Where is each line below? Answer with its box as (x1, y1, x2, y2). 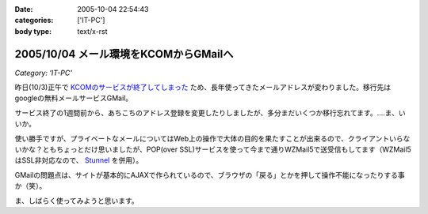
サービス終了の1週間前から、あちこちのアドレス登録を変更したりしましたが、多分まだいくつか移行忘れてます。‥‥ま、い (14, 107, 406, 118)
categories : (14, 16, 54, 25)
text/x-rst (77, 26, 108, 36)
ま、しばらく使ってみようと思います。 (14, 196, 139, 205)
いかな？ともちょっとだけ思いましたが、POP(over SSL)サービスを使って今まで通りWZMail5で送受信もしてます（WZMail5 (14, 145, 411, 154)
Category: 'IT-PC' (14, 68, 73, 77)
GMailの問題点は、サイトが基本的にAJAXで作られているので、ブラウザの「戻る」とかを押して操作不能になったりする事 (14, 170, 405, 179)
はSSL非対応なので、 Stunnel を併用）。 (14, 156, 143, 165)
